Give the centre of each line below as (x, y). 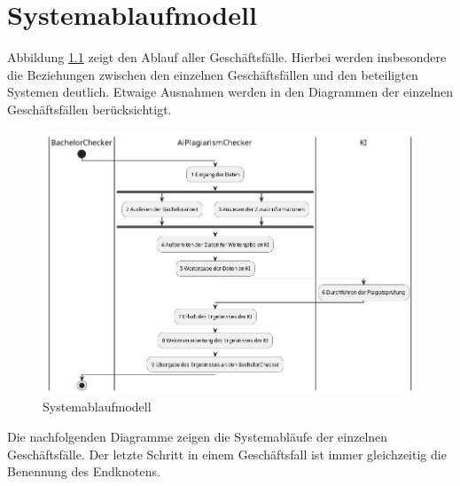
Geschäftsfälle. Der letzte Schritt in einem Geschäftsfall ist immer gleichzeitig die (227, 454)
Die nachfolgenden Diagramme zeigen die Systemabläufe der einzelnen (198, 436)
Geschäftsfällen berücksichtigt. (90, 109)
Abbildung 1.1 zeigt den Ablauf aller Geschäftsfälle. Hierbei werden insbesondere (227, 57)
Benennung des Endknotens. (84, 471)
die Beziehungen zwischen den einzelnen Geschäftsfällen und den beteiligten (213, 74)
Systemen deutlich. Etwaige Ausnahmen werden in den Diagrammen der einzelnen (230, 92)
